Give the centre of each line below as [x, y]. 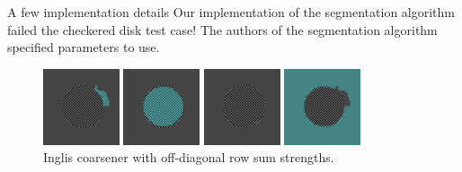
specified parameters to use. [84, 47]
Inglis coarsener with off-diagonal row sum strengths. [189, 157]
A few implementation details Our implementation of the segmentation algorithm [231, 12]
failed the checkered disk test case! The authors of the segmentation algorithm [222, 29]
